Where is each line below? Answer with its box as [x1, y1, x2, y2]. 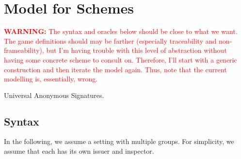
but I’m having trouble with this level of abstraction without [46, 45, 227, 55]
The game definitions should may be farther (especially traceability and [4, 35, 217, 46]
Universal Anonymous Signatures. [4, 90, 104, 100]
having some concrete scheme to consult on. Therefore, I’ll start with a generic [4, 54, 237, 64]
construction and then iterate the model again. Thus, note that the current [4, 64, 227, 74]
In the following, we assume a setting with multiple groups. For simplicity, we [4, 136, 234, 146]
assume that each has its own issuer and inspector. [4, 146, 154, 156]
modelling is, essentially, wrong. [4, 74, 98, 84]
